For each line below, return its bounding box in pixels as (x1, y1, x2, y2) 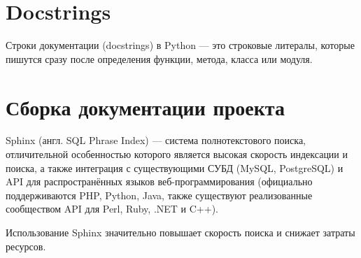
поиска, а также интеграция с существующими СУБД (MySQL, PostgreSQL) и (6, 160, 344, 175)
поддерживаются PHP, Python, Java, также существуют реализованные (6, 187, 313, 202)
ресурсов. (6, 238, 46, 253)
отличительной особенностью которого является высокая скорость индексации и (6, 147, 348, 162)
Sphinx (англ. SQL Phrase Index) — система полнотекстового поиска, (6, 133, 306, 148)
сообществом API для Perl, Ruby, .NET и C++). (6, 201, 218, 216)
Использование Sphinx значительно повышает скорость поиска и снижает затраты (6, 225, 355, 239)
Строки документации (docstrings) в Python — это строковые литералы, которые (6, 38, 355, 52)
